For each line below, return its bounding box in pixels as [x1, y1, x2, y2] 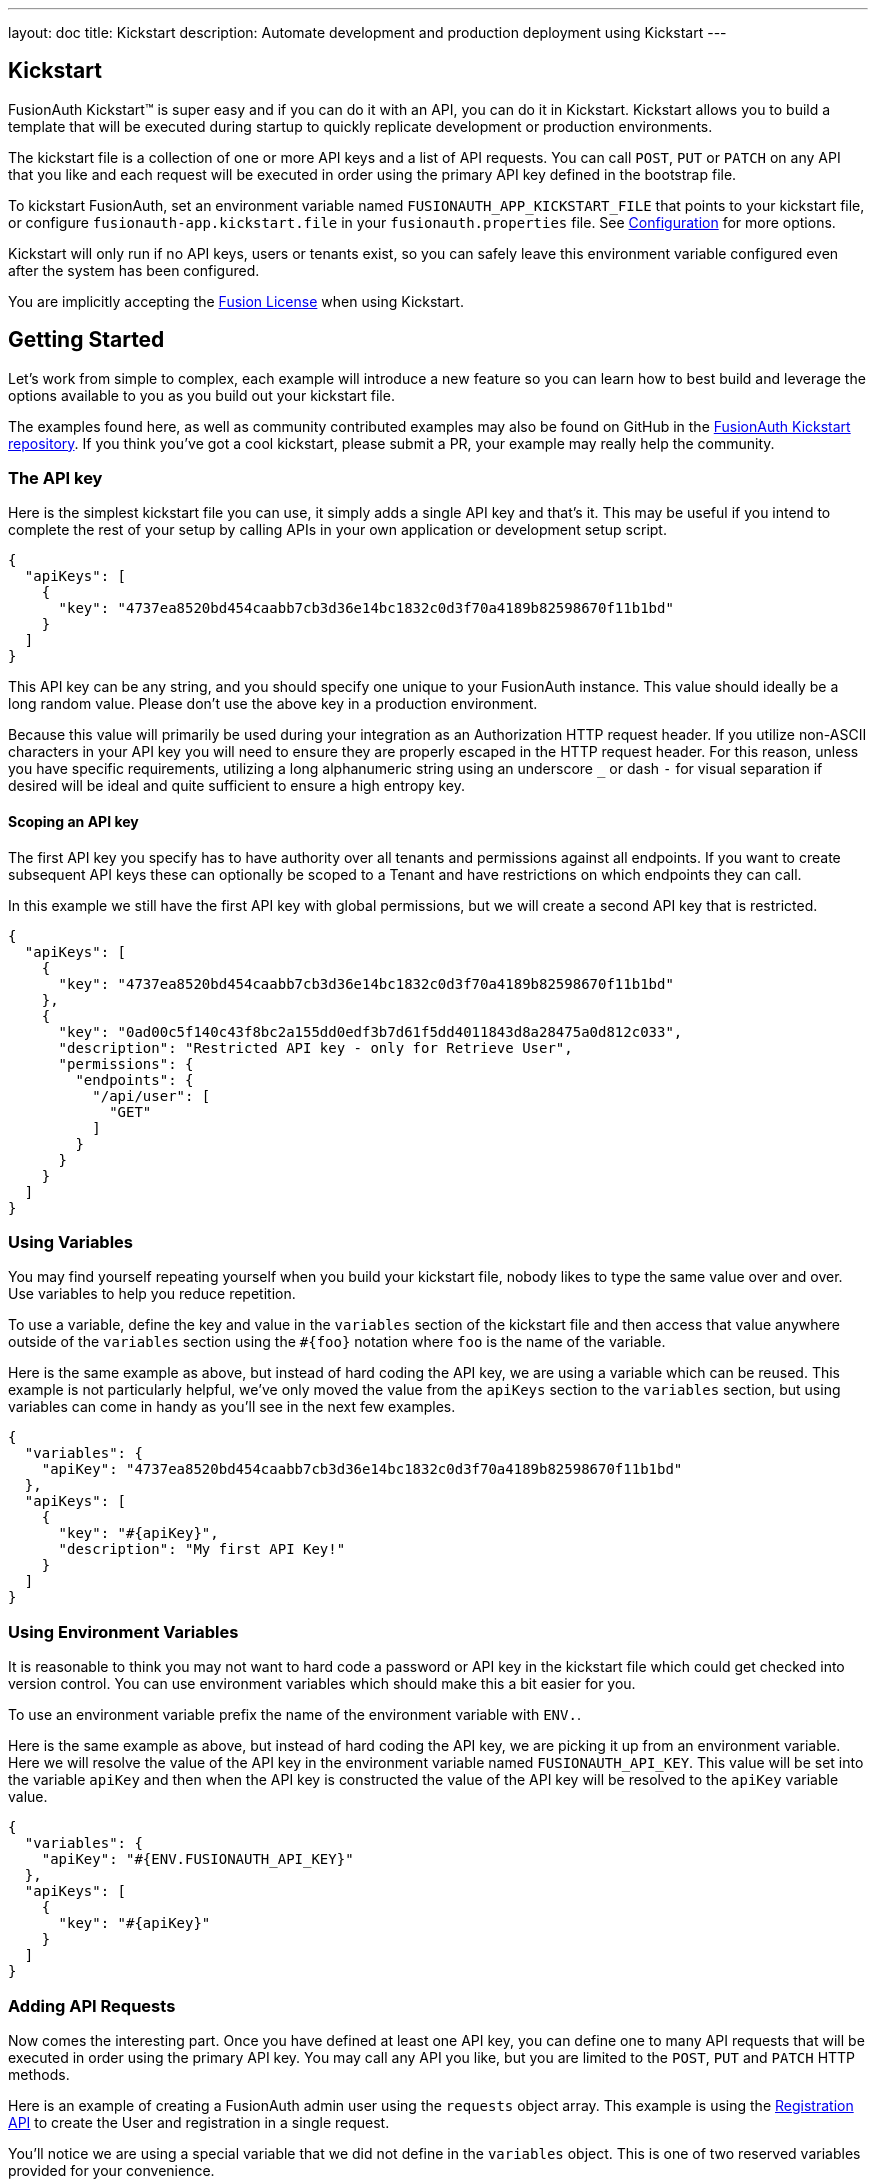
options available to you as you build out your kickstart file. [8, 386, 395, 404]
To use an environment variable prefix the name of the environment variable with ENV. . [8, 1706, 581, 1724]
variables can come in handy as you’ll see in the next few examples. [8, 1398, 456, 1416]
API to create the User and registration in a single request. [8, 2113, 390, 2131]
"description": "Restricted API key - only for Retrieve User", [58, 1039, 573, 1056]
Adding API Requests [8, 1995, 176, 2016]
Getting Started [8, 327, 165, 353]
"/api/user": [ [92, 1087, 211, 1104]
